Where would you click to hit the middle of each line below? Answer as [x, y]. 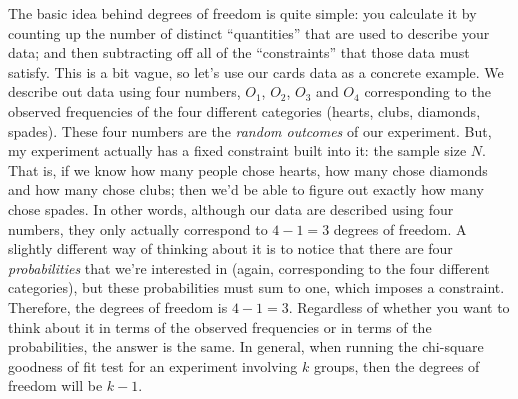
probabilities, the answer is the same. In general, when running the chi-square [246, 346]
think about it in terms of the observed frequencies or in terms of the [220, 326]
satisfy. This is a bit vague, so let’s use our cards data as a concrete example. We [256, 71]
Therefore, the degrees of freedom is [118, 306]
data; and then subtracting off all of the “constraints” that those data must [239, 52]
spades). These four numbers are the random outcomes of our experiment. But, [250, 130]
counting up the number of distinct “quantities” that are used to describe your [249, 32]
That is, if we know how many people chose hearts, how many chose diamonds [248, 169]
